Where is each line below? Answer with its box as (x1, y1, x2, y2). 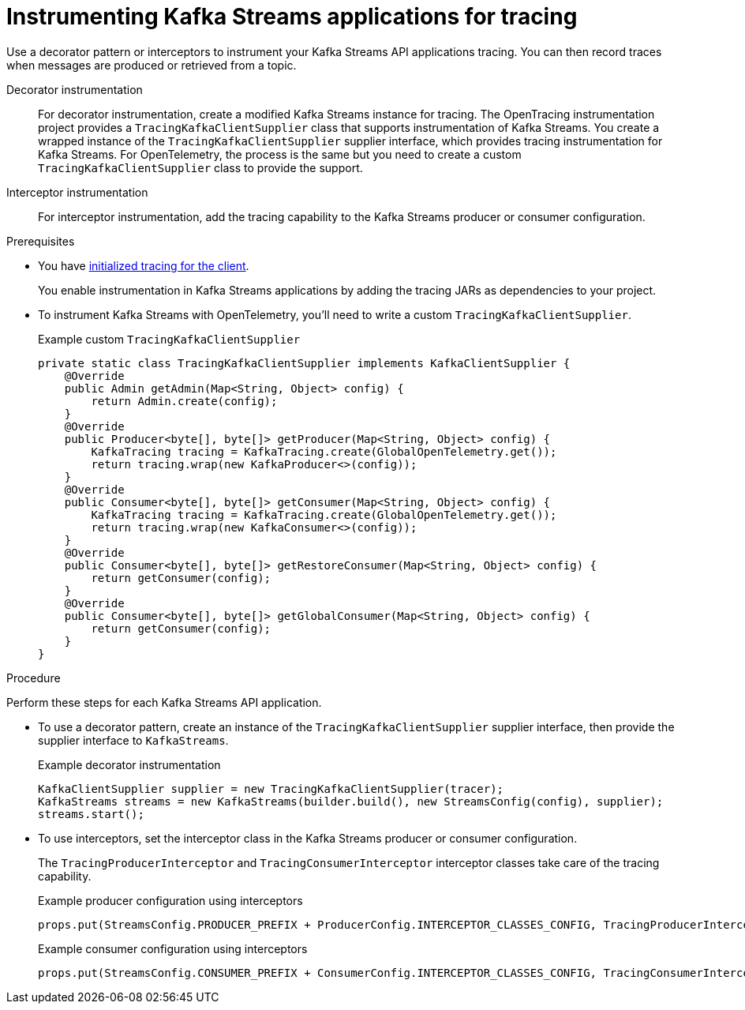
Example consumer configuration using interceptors (38, 941, 308, 956)
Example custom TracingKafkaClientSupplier (38, 332, 301, 346)
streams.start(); (38, 807, 144, 820)
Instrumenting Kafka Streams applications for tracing (6, 3, 578, 30)
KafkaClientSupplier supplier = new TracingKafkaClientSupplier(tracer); (38, 782, 504, 795)
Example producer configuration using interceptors (38, 893, 303, 907)
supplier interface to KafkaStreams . (38, 733, 229, 747)
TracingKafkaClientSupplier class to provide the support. (38, 160, 363, 175)
